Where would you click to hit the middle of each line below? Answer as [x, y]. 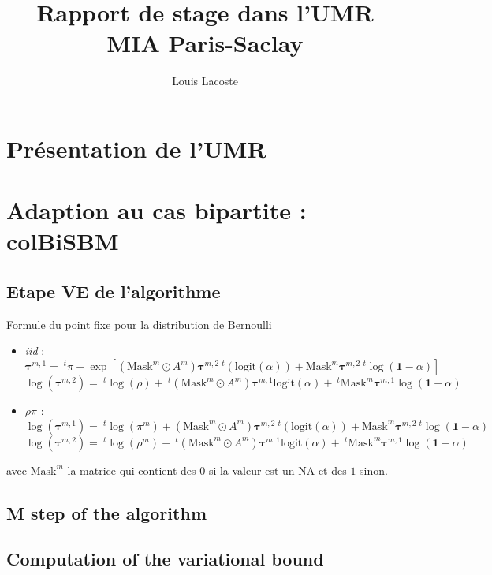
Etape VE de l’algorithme [114, 291]
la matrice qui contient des [132, 470]
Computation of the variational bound [165, 559]
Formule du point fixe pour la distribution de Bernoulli [139, 324]
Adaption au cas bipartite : [157, 210]
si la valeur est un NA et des [278, 470]
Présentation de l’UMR [136, 148]
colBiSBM [63, 241]
